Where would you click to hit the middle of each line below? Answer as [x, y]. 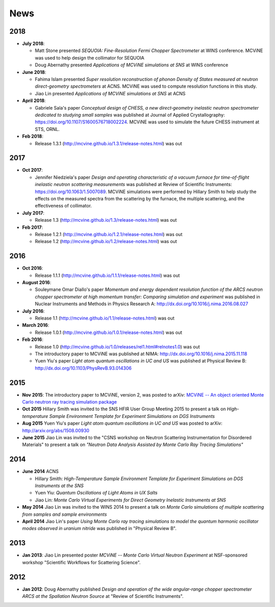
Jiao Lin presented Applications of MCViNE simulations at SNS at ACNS [110, 93]
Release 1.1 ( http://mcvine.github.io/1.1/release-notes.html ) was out [105, 318]
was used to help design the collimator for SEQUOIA [90, 58]
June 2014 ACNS [40, 471]
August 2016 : [37, 282]
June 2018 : [34, 72]
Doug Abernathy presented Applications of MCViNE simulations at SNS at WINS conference [132, 65]
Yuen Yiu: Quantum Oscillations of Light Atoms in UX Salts [96, 493]
